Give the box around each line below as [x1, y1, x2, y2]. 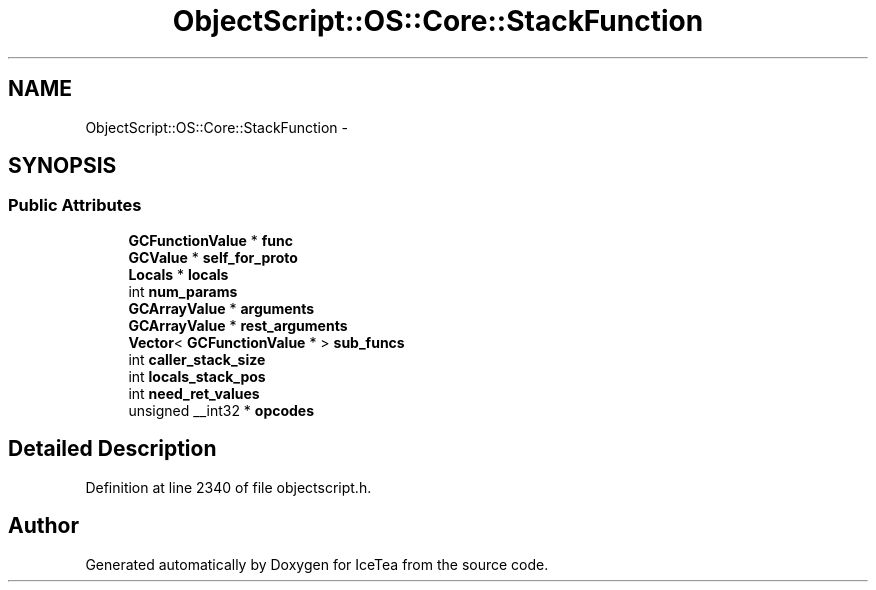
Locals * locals [128, 265, 229, 283]
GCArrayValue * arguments [128, 299, 315, 317]
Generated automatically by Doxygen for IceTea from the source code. [85, 555, 549, 573]
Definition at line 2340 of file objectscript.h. [85, 478, 372, 496]
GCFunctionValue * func [128, 231, 293, 249]
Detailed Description [8, 436, 217, 462]
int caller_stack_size [128, 350, 266, 368]
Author [8, 513, 79, 539]
